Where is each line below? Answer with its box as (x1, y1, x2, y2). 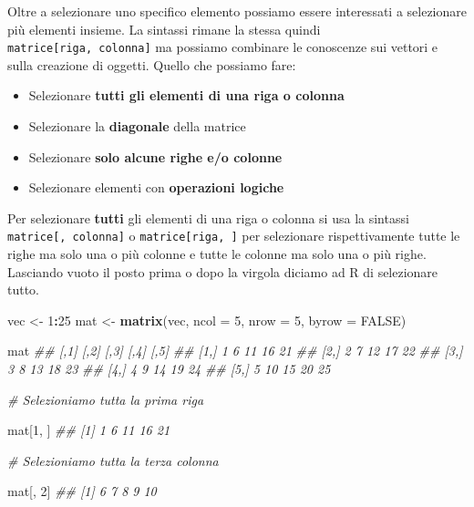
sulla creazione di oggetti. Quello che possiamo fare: (7, 55, 296, 74)
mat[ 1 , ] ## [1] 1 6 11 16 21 (7, 420, 170, 440)
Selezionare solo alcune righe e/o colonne (28, 147, 283, 166)
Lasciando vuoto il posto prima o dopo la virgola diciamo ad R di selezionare (7, 262, 438, 281)
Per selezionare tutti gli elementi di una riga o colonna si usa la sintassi (7, 208, 409, 227)
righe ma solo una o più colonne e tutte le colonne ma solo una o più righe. (7, 244, 427, 264)
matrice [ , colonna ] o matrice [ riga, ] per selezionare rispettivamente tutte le (7, 226, 460, 245)
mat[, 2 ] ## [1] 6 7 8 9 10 (7, 481, 157, 501)
